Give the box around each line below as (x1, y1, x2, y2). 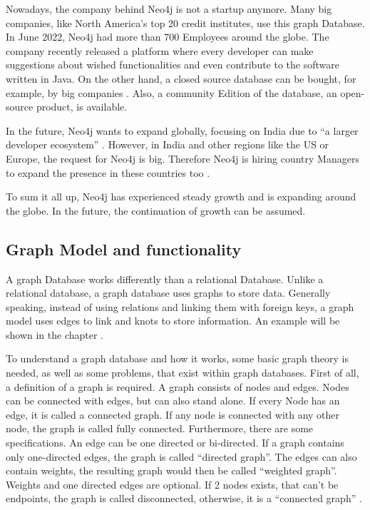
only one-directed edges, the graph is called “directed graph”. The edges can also (6, 449, 357, 464)
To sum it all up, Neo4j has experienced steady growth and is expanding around (6, 189, 356, 204)
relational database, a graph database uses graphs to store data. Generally (6, 285, 331, 300)
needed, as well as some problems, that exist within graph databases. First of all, (6, 365, 359, 380)
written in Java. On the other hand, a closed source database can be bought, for (6, 71, 356, 86)
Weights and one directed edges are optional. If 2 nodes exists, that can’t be (6, 476, 339, 491)
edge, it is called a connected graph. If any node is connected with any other (6, 407, 340, 422)
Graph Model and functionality (6, 238, 242, 260)
